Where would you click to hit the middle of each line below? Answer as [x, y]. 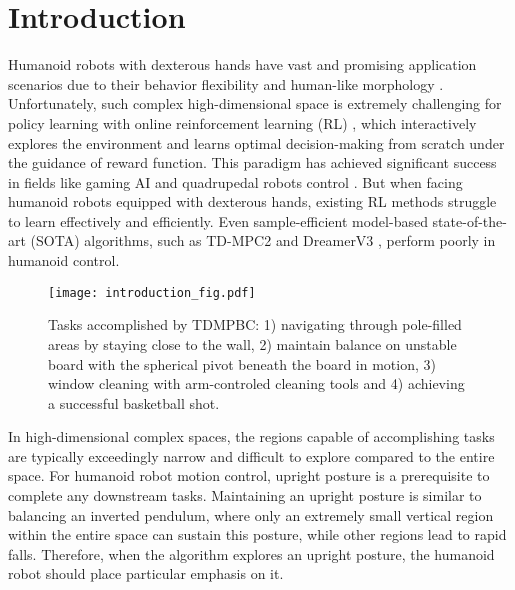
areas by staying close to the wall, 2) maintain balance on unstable [252, 343]
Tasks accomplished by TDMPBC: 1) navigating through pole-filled [255, 324]
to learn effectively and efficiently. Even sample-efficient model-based [218, 220]
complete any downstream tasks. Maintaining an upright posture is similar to [245, 495]
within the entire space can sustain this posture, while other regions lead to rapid [257, 534]
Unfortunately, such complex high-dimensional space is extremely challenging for [255, 103]
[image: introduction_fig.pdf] [152, 292]
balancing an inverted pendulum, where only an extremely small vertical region [251, 514]
